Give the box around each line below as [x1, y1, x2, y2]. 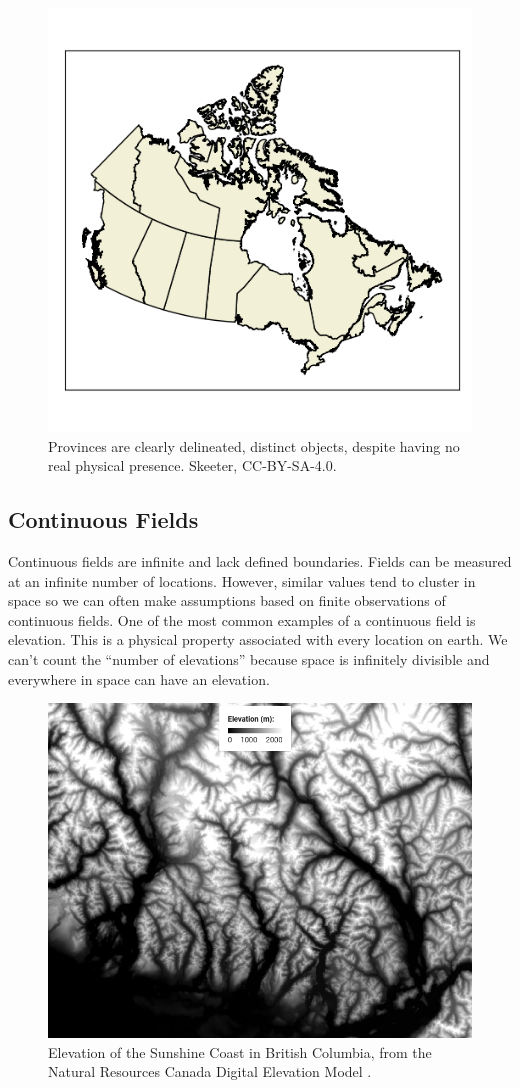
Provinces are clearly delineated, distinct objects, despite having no [48, 435, 460, 456]
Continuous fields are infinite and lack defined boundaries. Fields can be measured [8, 550, 512, 571]
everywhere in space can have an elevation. [8, 668, 270, 689]
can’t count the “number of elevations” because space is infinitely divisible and [8, 648, 490, 669]
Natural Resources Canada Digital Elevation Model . [48, 1061, 372, 1082]
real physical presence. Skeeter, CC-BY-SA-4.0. [48, 455, 337, 476]
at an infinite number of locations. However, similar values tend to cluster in [8, 570, 476, 591]
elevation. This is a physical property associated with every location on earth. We [8, 629, 508, 650]
